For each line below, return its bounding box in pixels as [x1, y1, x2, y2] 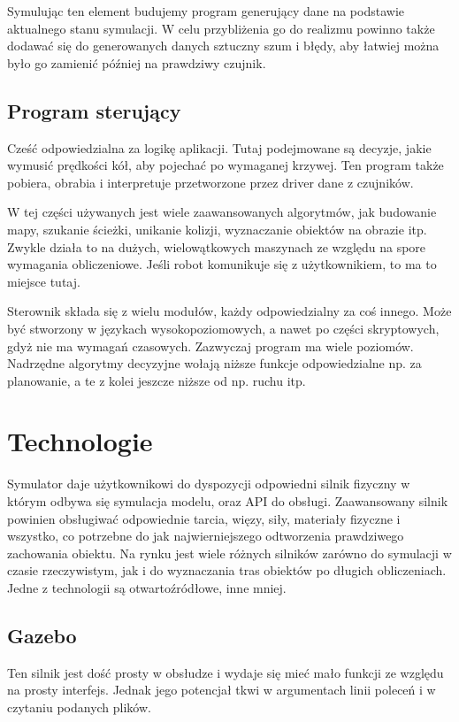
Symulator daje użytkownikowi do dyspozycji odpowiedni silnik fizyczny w [7, 474, 410, 493]
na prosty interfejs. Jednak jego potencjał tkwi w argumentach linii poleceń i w [7, 680, 436, 699]
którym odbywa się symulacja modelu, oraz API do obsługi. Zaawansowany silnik [7, 492, 448, 511]
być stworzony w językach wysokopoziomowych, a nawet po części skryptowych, [7, 319, 440, 337]
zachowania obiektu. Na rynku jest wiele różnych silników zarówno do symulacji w [7, 543, 452, 562]
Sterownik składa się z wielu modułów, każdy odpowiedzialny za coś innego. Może [7, 302, 452, 320]
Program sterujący [7, 96, 181, 124]
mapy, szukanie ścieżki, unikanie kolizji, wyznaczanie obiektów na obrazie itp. [7, 219, 427, 238]
